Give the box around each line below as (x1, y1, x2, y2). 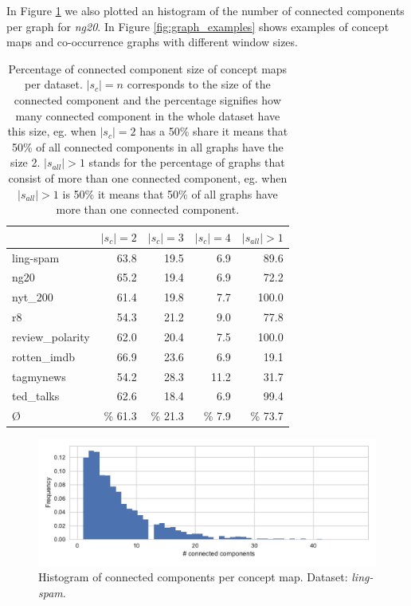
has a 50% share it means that (139, 123, 288, 140)
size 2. (10, 154, 41, 171)
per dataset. (25, 76, 83, 92)
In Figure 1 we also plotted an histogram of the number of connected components (6, 2, 405, 18)
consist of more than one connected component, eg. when (8, 169, 288, 186)
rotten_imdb (12, 348, 76, 364)
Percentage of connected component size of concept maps (8, 60, 288, 77)
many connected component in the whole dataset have (15, 107, 280, 124)
